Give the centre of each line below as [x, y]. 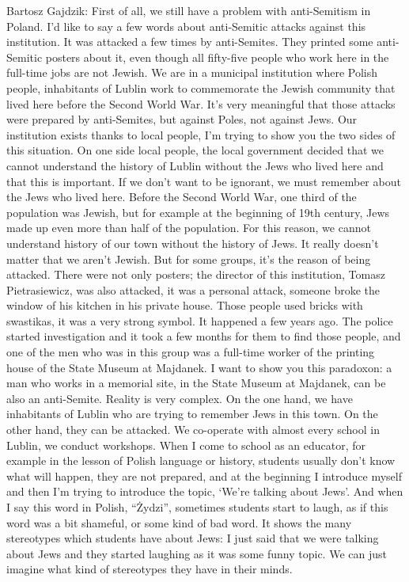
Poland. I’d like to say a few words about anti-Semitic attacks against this [186, 26]
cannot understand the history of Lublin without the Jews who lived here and [195, 165]
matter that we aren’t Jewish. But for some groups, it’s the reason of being [189, 259]
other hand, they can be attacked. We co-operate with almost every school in [193, 430]
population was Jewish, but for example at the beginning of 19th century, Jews [198, 212]
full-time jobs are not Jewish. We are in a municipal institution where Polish [192, 72]
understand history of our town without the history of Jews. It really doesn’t [193, 243]
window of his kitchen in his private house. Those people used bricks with [185, 305]
